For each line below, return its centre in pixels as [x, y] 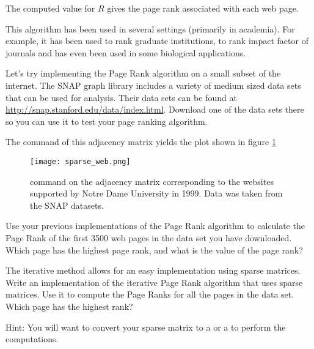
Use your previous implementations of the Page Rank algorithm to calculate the [155, 226]
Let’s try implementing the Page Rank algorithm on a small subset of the [143, 73]
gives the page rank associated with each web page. [203, 8]
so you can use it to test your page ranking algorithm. [107, 121]
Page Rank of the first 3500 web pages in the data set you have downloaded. [149, 237]
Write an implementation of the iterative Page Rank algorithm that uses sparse [154, 282]
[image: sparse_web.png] [80, 161]
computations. [32, 339]
